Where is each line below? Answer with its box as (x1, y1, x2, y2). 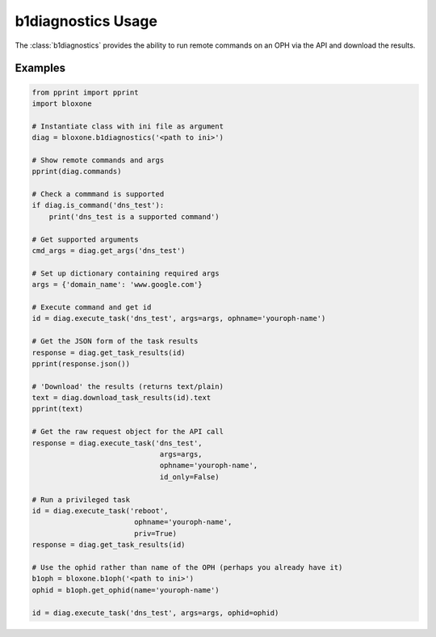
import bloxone (31, 99, 92, 108)
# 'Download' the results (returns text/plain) (31, 382, 224, 391)
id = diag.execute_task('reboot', (31, 506, 169, 515)
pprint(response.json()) (31, 359, 131, 368)
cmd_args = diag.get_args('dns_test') (31, 247, 186, 255)
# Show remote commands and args (31, 155, 165, 165)
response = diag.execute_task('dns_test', (31, 438, 203, 448)
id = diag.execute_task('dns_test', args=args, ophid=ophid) (31, 608, 279, 618)
